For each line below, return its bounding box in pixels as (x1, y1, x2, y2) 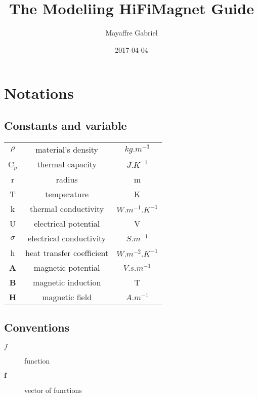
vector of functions (24, 385, 82, 395)
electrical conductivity (28, 232, 106, 244)
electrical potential (34, 217, 100, 229)
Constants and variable (4, 117, 127, 133)
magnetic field (42, 291, 92, 303)
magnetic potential (33, 261, 100, 273)
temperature (45, 188, 89, 200)
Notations (4, 83, 74, 103)
